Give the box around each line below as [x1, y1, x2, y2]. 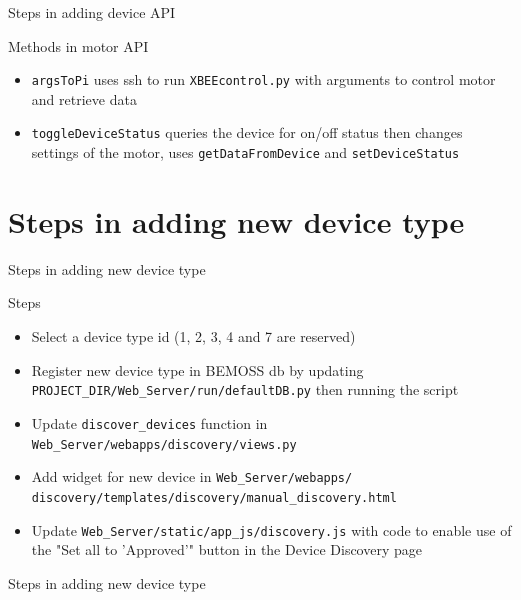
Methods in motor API [8, 35, 149, 56]
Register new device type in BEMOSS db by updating [31, 359, 364, 380]
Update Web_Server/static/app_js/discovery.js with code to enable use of [31, 519, 512, 540]
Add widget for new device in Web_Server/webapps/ [31, 466, 353, 487]
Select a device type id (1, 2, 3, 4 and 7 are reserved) [31, 326, 356, 347]
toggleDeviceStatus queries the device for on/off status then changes [31, 122, 463, 143]
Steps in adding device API [8, 2, 176, 22]
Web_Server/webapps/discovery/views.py [31, 437, 297, 452]
